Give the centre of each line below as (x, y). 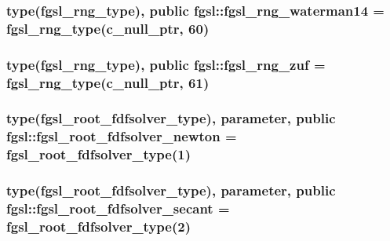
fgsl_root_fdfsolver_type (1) (98, 154)
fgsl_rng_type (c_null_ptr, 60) (108, 28)
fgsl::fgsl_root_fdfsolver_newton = (122, 136)
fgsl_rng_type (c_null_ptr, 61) (108, 82)
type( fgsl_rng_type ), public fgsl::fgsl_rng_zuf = (166, 64)
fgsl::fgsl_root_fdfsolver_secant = (118, 208)
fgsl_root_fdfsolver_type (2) (98, 226)
